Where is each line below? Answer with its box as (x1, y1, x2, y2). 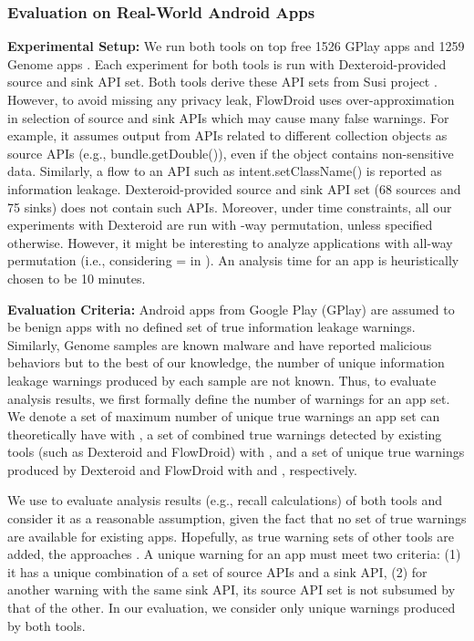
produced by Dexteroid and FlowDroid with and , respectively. (7, 460, 357, 479)
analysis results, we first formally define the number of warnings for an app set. (7, 388, 450, 408)
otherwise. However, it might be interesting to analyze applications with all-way (7, 233, 453, 252)
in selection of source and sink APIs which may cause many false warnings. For (7, 108, 449, 127)
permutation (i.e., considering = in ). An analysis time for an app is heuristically (7, 251, 459, 270)
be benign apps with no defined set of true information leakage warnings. (7, 317, 416, 336)
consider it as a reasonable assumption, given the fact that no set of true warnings (7, 509, 467, 528)
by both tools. (7, 615, 86, 635)
